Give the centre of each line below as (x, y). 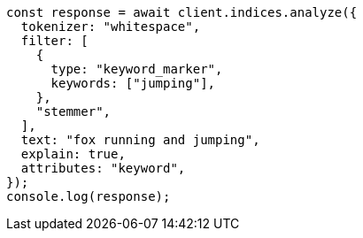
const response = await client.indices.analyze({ (182, 12)
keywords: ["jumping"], (133, 83)
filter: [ (54, 41)
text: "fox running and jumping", (140, 140)
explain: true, (73, 154)
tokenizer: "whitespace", (111, 27)
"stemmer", (73, 111)
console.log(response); (89, 196)
